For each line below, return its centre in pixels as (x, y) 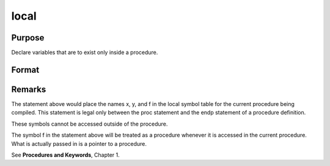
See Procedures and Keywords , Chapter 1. (66, 155)
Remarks (29, 89)
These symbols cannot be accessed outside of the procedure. (90, 124)
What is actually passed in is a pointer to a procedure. (79, 143)
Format (25, 70)
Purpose (28, 38)
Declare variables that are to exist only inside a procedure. (85, 53)
